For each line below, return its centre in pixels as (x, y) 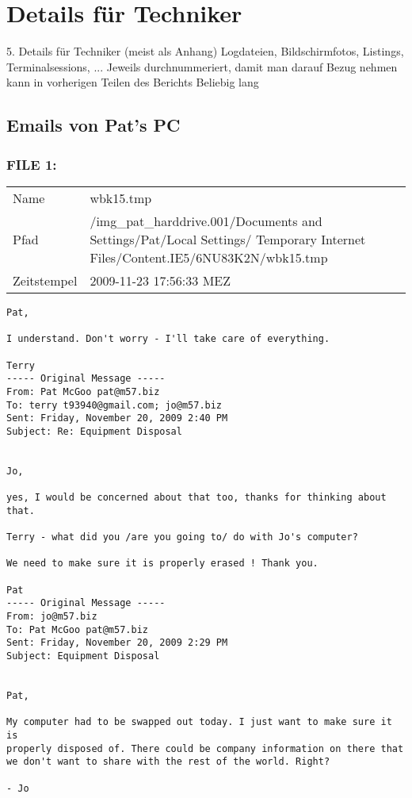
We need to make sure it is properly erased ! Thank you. (162, 564)
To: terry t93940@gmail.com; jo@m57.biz (114, 405)
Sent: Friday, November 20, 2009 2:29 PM (117, 643)
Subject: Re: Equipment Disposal (94, 431)
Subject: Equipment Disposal (83, 656)
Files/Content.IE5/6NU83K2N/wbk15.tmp (209, 257)
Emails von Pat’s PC (93, 125)
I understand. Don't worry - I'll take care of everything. (168, 339)
